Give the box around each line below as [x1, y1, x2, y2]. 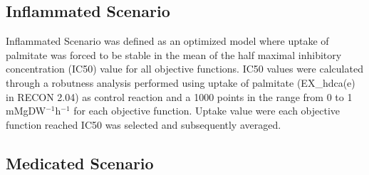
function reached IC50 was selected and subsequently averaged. [6, 117, 281, 132]
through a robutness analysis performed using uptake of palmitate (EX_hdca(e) [6, 75, 355, 90]
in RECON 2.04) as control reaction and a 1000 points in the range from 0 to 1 [6, 89, 353, 104]
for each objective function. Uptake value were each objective [73, 103, 341, 118]
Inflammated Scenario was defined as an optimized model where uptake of [6, 33, 329, 48]
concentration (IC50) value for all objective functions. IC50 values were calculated [6, 61, 363, 76]
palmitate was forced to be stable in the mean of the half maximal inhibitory [6, 47, 342, 62]
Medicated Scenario [6, 152, 154, 174]
